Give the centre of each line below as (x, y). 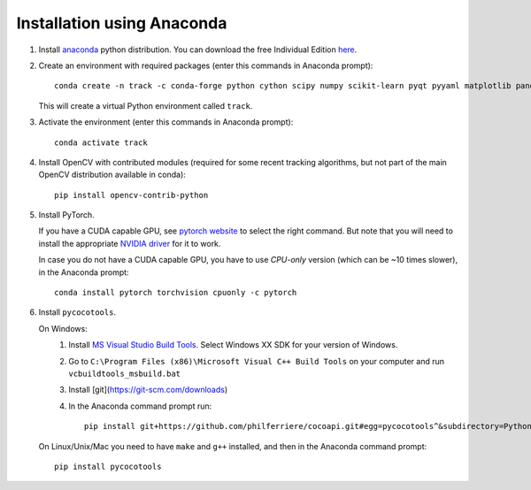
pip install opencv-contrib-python (131, 195)
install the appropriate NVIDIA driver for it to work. (130, 243)
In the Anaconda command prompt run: (140, 406)
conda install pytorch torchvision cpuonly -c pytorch (176, 293)
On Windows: (63, 328)
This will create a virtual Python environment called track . (146, 105)
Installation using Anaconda (122, 23)
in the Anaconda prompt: (84, 272)
